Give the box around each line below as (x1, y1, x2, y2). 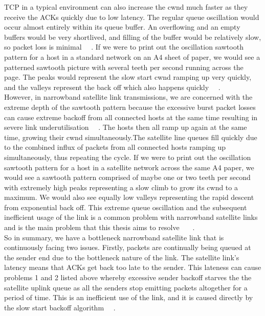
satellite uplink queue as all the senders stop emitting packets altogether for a (4, 282, 248, 292)
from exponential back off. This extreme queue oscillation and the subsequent (4, 201, 247, 212)
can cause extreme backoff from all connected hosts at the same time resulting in (4, 111, 258, 122)
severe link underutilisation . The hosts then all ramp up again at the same (4, 122, 247, 132)
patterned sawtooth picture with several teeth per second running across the (4, 61, 244, 72)
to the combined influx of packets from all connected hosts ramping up (4, 142, 226, 152)
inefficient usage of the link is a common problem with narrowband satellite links (4, 212, 258, 222)
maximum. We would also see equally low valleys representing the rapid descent (4, 192, 254, 202)
